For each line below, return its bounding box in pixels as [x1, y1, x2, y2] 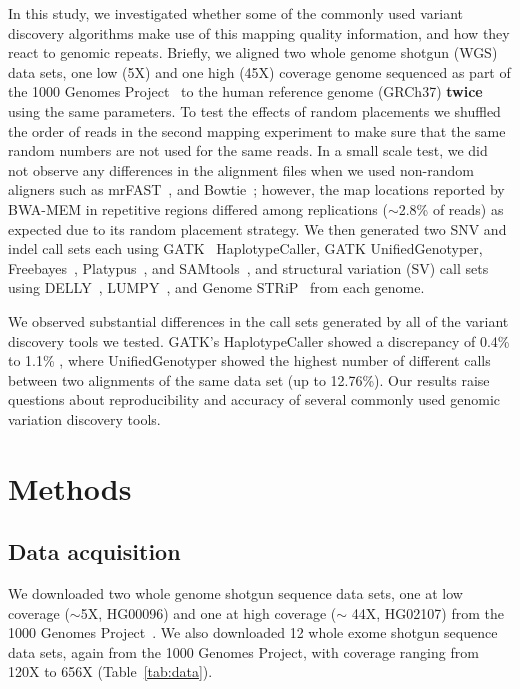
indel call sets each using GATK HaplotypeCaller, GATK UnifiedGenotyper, [8, 238, 483, 259]
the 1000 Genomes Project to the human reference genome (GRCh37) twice [8, 81, 483, 102]
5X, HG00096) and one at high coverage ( [80, 602, 337, 623]
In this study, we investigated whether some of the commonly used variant [8, 3, 464, 23]
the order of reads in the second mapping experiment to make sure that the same [8, 120, 506, 141]
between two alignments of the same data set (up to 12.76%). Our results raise [8, 369, 490, 390]
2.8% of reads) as [398, 198, 504, 219]
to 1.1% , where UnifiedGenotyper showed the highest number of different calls [8, 350, 491, 371]
